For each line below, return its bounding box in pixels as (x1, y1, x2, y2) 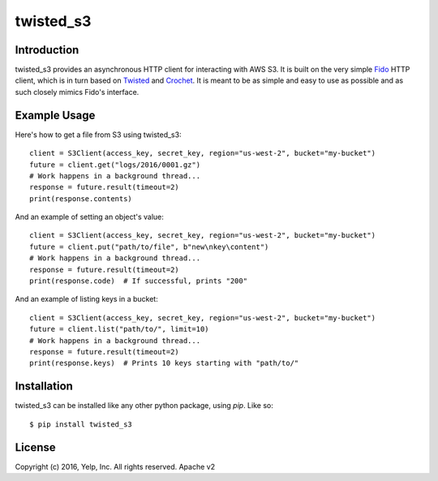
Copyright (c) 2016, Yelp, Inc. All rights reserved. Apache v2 (15, 462, 215, 471)
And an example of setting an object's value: (15, 212, 164, 222)
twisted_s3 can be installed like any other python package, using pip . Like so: (15, 401, 273, 410)
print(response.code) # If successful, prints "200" (29, 277, 247, 286)
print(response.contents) (29, 194, 133, 203)
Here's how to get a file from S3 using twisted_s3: (15, 130, 182, 140)
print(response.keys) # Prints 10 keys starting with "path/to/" (29, 359, 299, 368)
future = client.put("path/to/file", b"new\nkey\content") (29, 242, 269, 251)
